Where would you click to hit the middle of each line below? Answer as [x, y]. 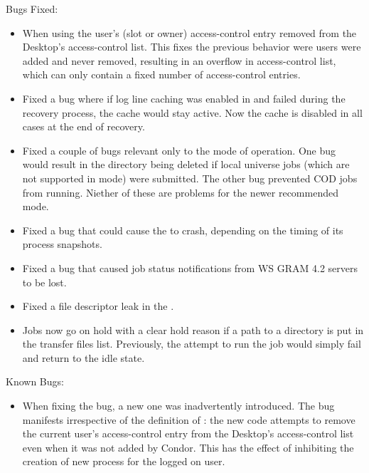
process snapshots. [62, 244]
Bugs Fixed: [32, 9]
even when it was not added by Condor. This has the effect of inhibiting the [188, 447]
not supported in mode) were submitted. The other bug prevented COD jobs [190, 178]
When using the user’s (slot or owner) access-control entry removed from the [189, 32]
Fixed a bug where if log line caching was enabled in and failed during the [184, 98]
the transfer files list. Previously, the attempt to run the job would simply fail [192, 344]
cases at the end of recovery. [84, 126]
